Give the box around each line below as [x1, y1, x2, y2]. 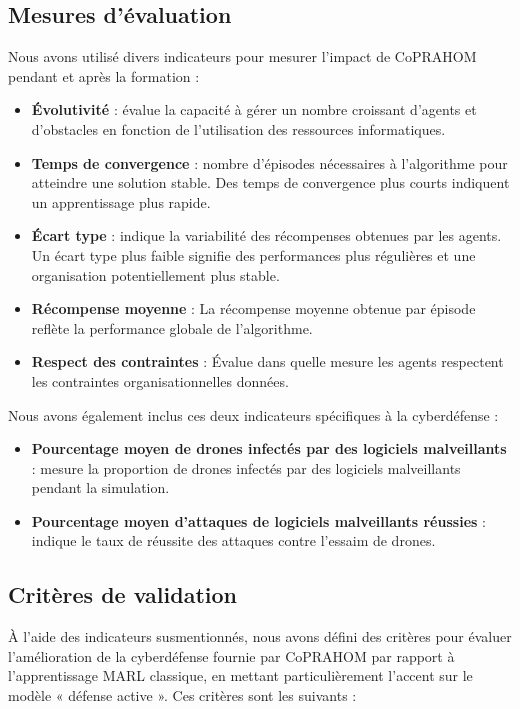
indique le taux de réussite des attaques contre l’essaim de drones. [31, 530, 436, 551]
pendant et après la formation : [8, 65, 200, 86]
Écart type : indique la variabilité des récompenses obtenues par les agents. [31, 225, 502, 246]
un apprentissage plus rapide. [31, 191, 211, 212]
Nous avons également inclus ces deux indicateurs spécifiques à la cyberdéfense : [8, 404, 499, 425]
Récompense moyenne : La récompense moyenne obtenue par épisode [31, 298, 476, 319]
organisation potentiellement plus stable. [31, 264, 280, 285]
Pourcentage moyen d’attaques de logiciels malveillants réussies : [31, 510, 486, 531]
